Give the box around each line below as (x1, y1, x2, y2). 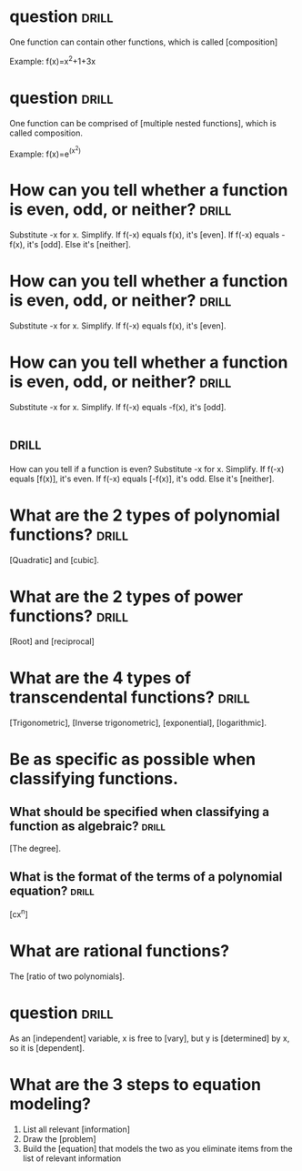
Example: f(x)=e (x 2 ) (9, 145, 82, 159)
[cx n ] (9, 907, 29, 920)
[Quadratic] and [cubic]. (9, 554, 100, 565)
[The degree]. (9, 843, 62, 853)
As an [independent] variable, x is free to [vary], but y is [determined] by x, (9, 1033, 290, 1044)
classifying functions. (9, 768, 179, 789)
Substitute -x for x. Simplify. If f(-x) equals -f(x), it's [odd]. (9, 401, 226, 412)
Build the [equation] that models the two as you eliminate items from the (22, 1143, 293, 1154)
